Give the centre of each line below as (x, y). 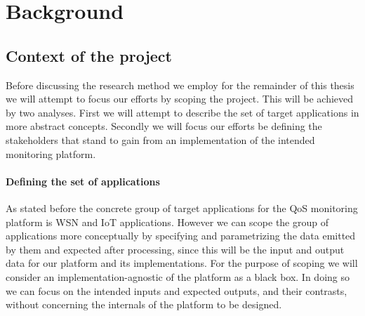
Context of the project (89, 55)
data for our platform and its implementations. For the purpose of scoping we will (182, 263)
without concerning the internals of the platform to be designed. (144, 304)
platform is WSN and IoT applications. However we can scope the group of (167, 222)
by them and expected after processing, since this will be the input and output (175, 249)
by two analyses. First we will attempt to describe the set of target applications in (182, 112)
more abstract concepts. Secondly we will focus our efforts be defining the (164, 126)
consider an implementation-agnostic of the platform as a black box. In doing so (178, 276)
